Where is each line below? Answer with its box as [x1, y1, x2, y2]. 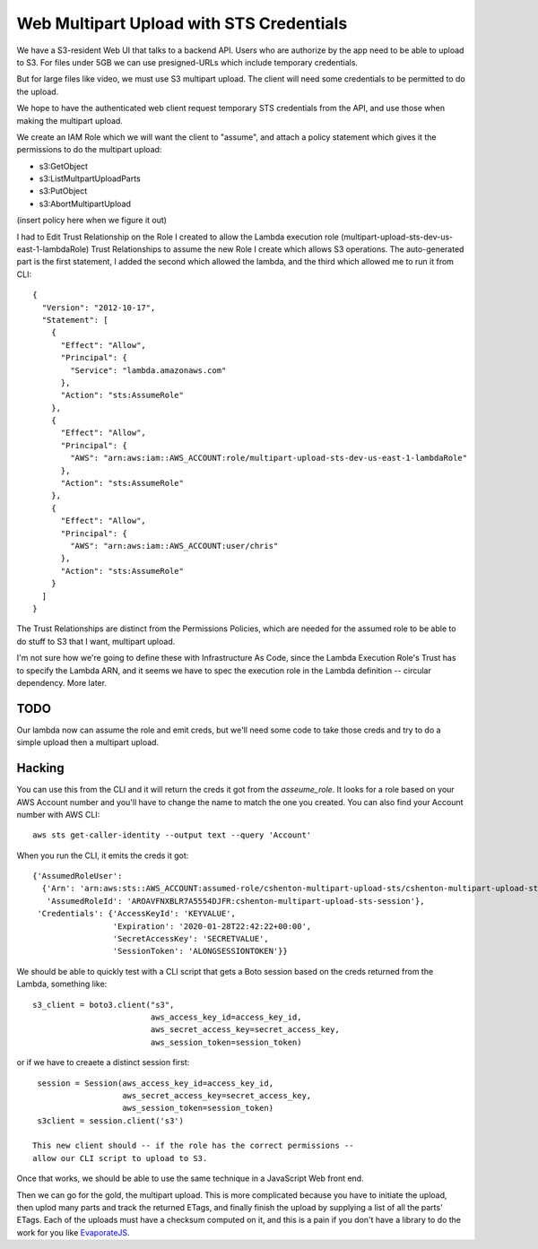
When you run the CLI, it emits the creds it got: [16, 850, 189, 861]
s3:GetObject [39, 160, 89, 171]
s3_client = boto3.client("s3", [32, 1000, 175, 1010]
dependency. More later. [16, 677, 108, 688]
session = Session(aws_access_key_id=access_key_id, [37, 1078, 273, 1089]
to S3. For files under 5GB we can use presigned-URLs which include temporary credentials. [16, 56, 359, 67]
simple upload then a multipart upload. [16, 737, 160, 748]
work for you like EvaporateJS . [16, 1227, 130, 1237]
